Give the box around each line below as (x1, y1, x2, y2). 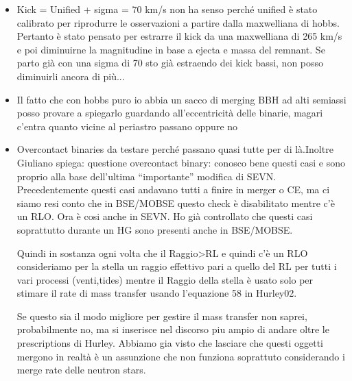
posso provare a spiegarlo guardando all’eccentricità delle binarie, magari (16, 106, 323, 120)
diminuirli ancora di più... (16, 69, 125, 83)
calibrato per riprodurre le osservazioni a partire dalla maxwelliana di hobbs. (16, 15, 340, 29)
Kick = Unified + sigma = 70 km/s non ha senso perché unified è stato (16, 2, 318, 16)
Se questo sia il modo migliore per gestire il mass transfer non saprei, (16, 308, 307, 323)
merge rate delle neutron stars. (16, 362, 146, 377)
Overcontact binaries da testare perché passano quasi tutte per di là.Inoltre (16, 142, 333, 156)
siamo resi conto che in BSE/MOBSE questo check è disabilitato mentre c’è (16, 195, 335, 210)
